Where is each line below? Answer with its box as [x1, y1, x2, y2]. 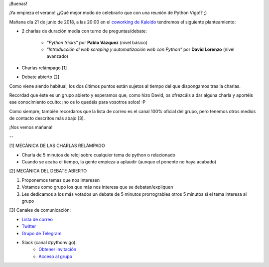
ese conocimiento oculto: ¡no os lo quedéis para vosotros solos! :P [9, 99, 146, 105]
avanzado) [46, 53, 69, 59]
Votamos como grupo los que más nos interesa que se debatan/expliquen [21, 184, 173, 190]
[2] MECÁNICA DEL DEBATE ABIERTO [9, 168, 87, 174]
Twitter [21, 223, 36, 229]
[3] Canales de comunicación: [9, 207, 71, 213]
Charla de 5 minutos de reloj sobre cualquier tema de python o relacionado [21, 152, 175, 158]
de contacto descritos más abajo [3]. [9, 115, 85, 122]
